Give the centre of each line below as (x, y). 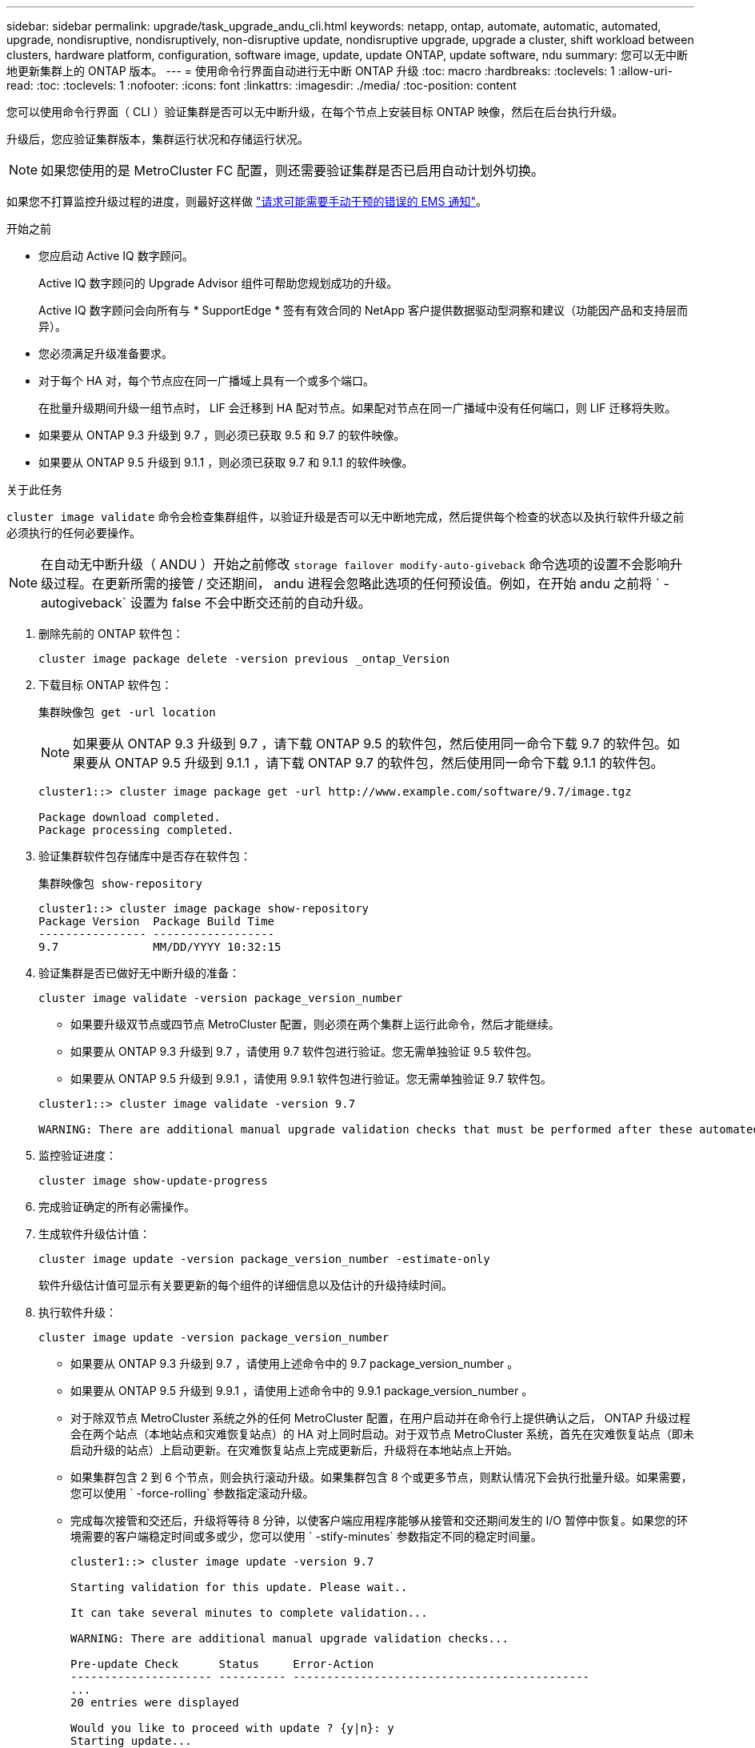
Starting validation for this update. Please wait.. (239, 1587)
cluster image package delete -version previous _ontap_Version (244, 659)
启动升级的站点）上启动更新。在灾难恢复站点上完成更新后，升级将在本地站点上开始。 (294, 1450)
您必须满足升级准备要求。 (106, 353)
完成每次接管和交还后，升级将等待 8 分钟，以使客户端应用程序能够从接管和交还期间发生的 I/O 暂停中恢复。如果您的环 (379, 1520)
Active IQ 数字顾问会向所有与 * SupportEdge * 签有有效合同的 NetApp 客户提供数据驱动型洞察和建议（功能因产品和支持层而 (364, 310)
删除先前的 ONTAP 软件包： (111, 633)
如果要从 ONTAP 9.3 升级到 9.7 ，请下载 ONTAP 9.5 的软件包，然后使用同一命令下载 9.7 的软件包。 (370, 744)
